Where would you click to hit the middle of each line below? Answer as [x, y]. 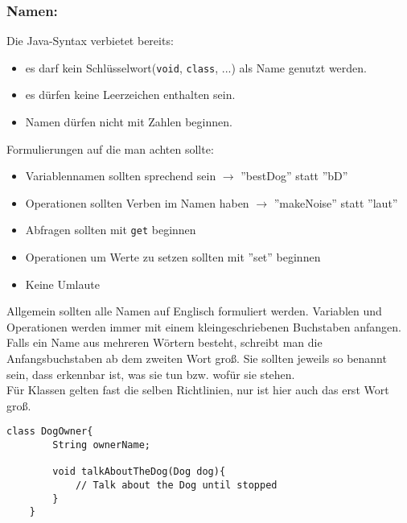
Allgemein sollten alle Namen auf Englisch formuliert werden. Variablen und [194, 311]
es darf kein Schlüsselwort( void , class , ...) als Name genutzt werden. [196, 67]
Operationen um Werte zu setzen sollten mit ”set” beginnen [173, 257]
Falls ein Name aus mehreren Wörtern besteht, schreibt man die [164, 342]
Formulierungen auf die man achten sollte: [110, 148]
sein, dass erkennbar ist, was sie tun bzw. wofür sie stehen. [151, 374]
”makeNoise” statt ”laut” [336, 202]
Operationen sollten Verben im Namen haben [137, 202]
